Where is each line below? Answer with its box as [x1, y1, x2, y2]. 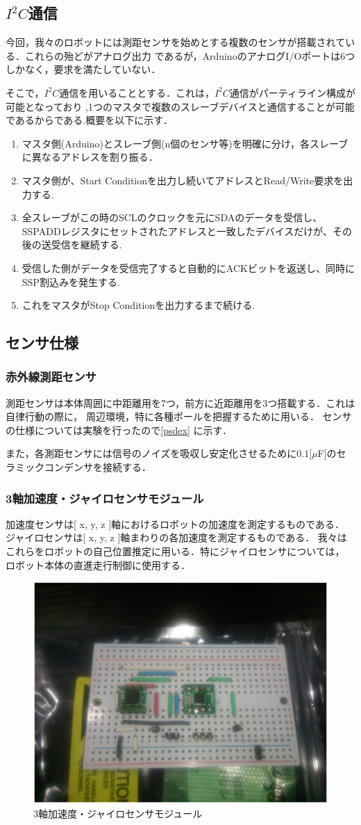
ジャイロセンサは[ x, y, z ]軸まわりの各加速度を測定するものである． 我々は [6, 530, 347, 545]
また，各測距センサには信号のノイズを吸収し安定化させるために [6, 446, 297, 460]
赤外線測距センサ [6, 368, 96, 385]
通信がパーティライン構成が [229, 85, 355, 99]
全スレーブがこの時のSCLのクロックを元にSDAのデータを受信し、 [22, 210, 323, 225]
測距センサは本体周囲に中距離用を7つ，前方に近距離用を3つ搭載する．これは [6, 395, 355, 410]
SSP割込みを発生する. [22, 274, 120, 289]
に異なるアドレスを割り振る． [22, 150, 158, 164]
